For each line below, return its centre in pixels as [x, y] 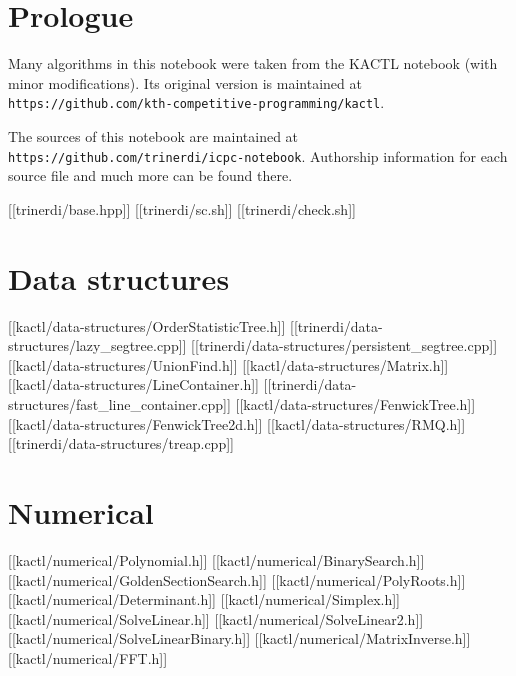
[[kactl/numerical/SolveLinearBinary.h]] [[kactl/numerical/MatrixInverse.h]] [239, 638]
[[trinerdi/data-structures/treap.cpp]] [121, 443]
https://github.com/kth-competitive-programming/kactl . [196, 102]
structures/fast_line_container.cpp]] [119, 404]
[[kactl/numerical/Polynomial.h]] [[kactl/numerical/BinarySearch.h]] [216, 559]
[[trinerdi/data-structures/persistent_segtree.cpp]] [344, 345]
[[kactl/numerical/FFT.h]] [88, 657]
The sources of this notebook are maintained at [153, 136]
